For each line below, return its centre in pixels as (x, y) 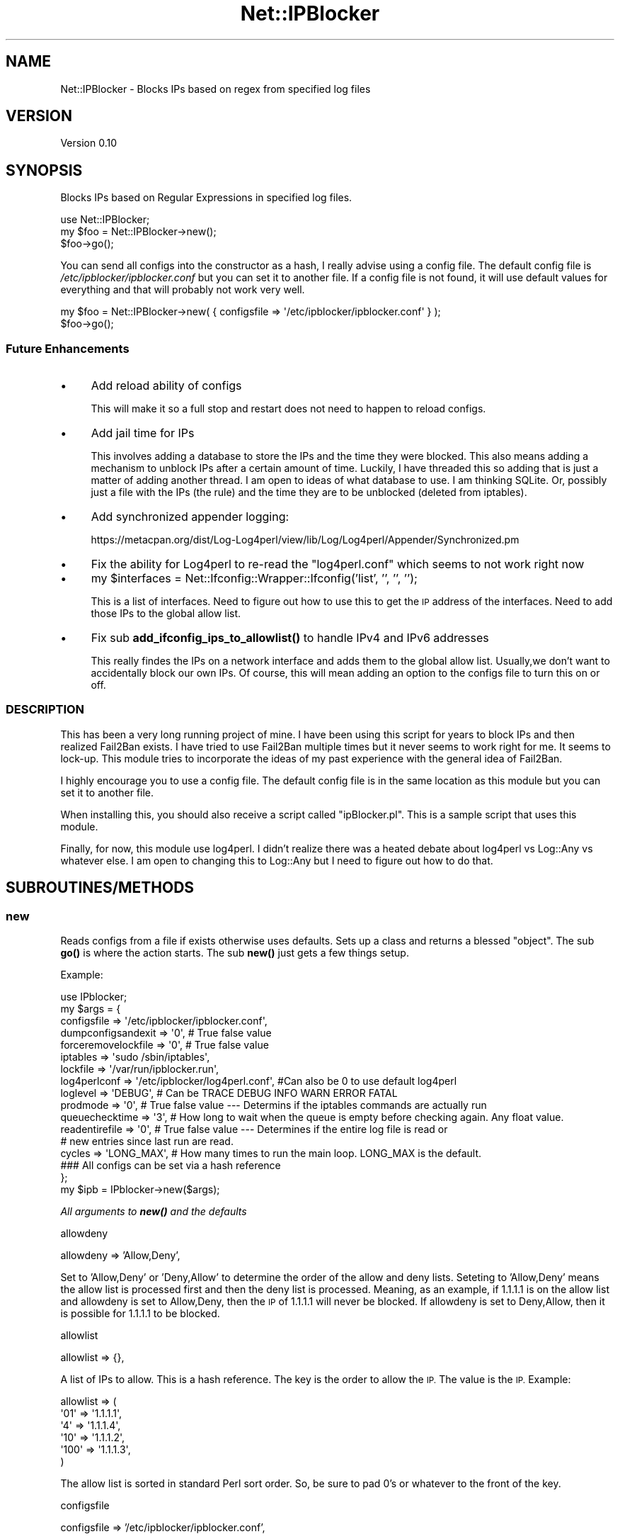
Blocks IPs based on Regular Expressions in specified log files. (206, 198)
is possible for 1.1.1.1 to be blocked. (140, 1313)
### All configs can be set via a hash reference (171, 1165)
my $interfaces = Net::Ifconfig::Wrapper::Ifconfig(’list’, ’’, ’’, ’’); (254, 579)
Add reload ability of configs (166, 386)
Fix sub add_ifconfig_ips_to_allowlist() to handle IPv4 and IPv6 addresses (290, 638)
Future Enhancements (68, 348)
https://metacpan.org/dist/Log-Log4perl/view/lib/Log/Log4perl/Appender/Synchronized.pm (305, 540)
